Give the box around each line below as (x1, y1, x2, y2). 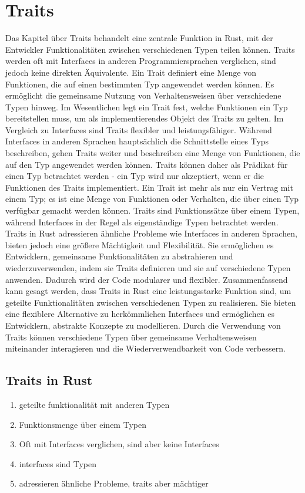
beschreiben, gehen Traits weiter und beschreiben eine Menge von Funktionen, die (5, 147, 300, 159)
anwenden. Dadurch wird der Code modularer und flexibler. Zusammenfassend (5, 273, 288, 285)
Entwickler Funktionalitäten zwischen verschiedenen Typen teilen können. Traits (5, 43, 295, 55)
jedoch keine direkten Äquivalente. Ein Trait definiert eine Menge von (5, 66, 256, 78)
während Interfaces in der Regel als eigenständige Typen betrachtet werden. (5, 215, 279, 228)
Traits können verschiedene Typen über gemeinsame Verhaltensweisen (5, 330, 257, 343)
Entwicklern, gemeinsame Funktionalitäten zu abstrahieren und (5, 250, 233, 262)
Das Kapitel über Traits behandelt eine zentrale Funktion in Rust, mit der (5, 32, 273, 44)
